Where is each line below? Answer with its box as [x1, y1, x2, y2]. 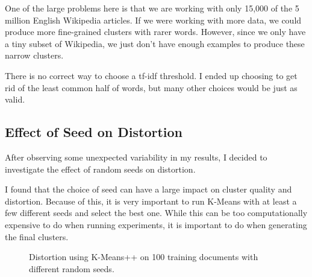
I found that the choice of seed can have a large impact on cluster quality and [5, 183, 292, 196]
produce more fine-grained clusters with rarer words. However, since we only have [5, 25, 306, 38]
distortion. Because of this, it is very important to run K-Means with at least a [5, 194, 297, 207]
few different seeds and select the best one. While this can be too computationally [5, 206, 308, 219]
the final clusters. [5, 230, 69, 243]
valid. [5, 93, 25, 106]
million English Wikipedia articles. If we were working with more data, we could [5, 13, 302, 26]
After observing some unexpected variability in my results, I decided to [5, 150, 267, 163]
